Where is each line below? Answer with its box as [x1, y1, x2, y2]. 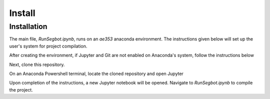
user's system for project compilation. [9, 43, 87, 49]
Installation [9, 22, 47, 31]
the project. [9, 86, 33, 92]
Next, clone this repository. [9, 61, 65, 67]
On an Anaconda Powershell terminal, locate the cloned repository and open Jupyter [9, 70, 183, 76]
